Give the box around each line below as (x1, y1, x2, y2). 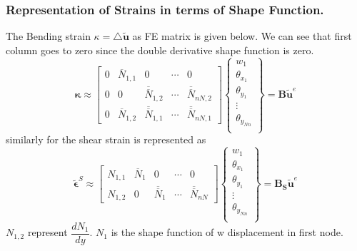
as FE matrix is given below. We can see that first (132, 29, 352, 43)
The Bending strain (6, 29, 91, 43)
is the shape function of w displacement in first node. (111, 225, 343, 240)
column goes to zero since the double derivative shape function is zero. (6, 42, 314, 57)
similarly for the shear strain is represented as (6, 132, 206, 147)
